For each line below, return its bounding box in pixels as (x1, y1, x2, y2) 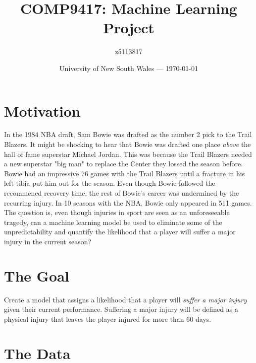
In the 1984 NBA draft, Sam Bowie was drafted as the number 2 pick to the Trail (4, 129, 252, 140)
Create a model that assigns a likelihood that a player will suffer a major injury (4, 294, 247, 304)
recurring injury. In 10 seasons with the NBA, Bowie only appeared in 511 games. (4, 197, 252, 208)
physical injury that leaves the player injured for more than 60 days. (4, 313, 211, 324)
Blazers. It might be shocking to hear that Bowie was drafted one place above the (4, 139, 251, 149)
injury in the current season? (4, 236, 92, 246)
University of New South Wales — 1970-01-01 (59, 63, 198, 73)
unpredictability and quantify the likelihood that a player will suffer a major (4, 226, 236, 237)
